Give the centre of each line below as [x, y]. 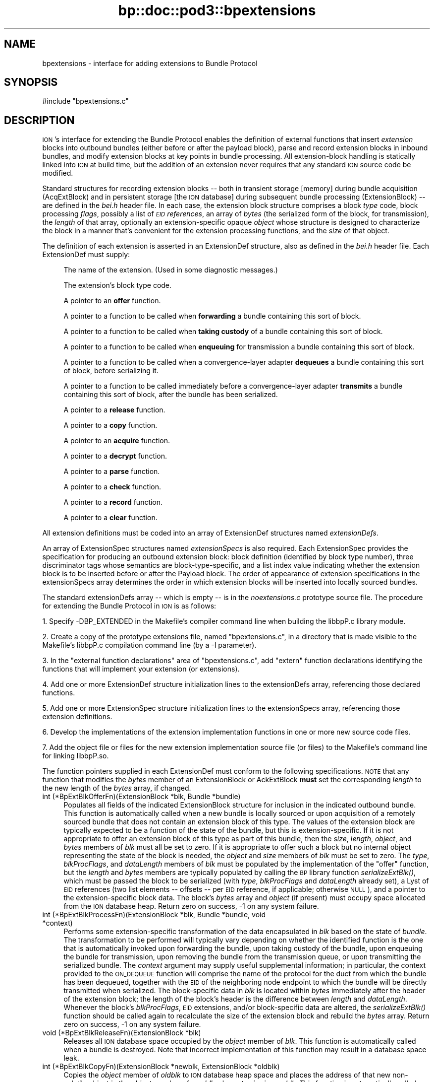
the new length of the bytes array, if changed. [117, 788]
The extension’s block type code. [118, 285]
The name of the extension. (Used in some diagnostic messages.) [171, 270]
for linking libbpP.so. [76, 756]
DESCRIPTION [39, 120]
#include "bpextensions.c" [85, 101]
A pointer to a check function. [112, 487]
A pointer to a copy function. [110, 425]
